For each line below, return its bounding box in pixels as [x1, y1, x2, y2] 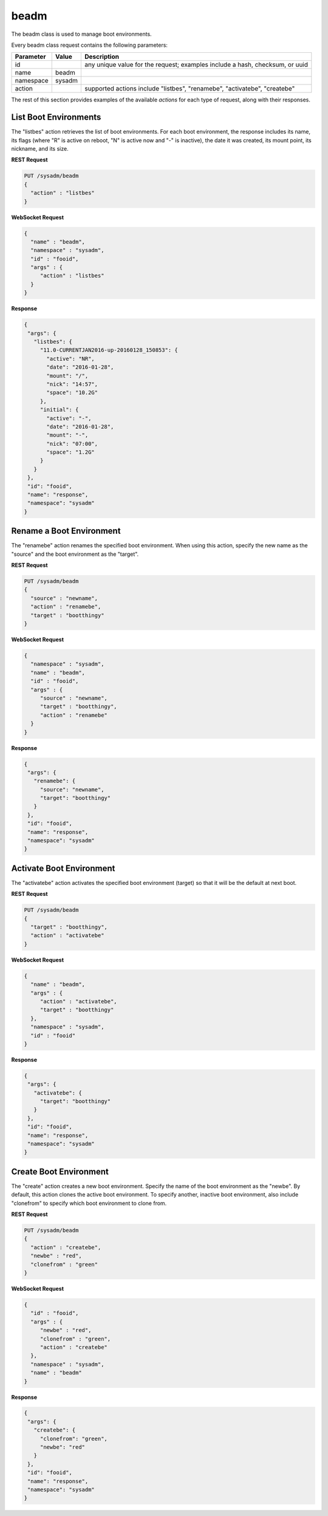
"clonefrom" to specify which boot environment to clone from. [11, 1200, 167, 1207]
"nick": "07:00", [46, 440, 98, 447]
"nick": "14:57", [46, 380, 98, 388]
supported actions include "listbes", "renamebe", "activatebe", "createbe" [84, 84, 295, 93]
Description [84, 52, 120, 61]
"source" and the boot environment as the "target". [11, 550, 139, 558]
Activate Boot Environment [11, 863, 115, 873]
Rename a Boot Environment [11, 526, 121, 536]
